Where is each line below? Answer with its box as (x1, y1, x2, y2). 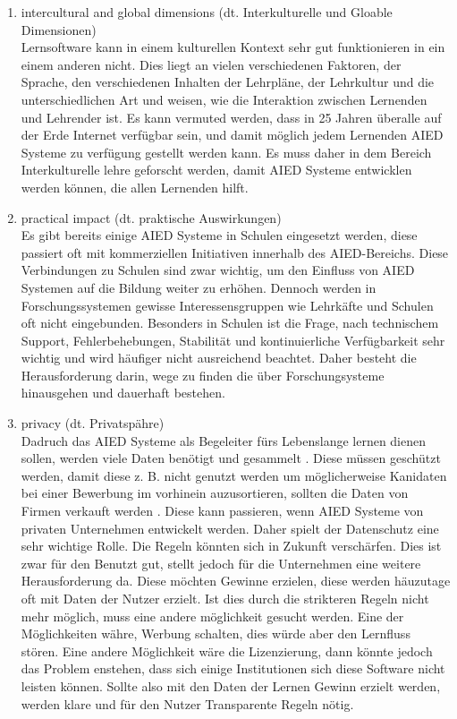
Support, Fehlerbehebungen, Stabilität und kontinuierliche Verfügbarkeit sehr (21, 330, 445, 349)
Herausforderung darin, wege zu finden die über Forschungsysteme (21, 365, 385, 384)
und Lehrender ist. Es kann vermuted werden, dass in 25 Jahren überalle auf (21, 107, 442, 126)
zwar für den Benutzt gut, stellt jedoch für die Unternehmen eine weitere (21, 553, 421, 572)
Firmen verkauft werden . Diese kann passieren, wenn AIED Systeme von (21, 501, 424, 520)
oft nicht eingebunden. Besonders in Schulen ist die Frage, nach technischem (21, 313, 439, 332)
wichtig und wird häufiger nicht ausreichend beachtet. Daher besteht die (21, 348, 417, 367)
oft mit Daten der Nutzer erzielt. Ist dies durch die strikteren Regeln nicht (21, 589, 429, 607)
